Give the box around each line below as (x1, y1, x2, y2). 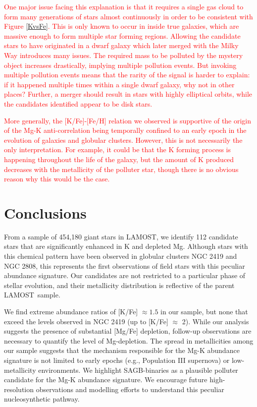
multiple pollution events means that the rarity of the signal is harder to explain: (4, 69, 250, 80)
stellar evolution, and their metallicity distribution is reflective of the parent (4, 280, 235, 290)
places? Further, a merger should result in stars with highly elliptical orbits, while (4, 89, 253, 99)
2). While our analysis (182, 316, 249, 326)
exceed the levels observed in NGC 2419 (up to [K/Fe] (4, 316, 168, 326)
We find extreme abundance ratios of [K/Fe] (4, 306, 138, 316)
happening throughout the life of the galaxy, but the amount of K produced (4, 154, 234, 164)
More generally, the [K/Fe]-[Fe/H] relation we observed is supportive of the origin (4, 115, 252, 125)
